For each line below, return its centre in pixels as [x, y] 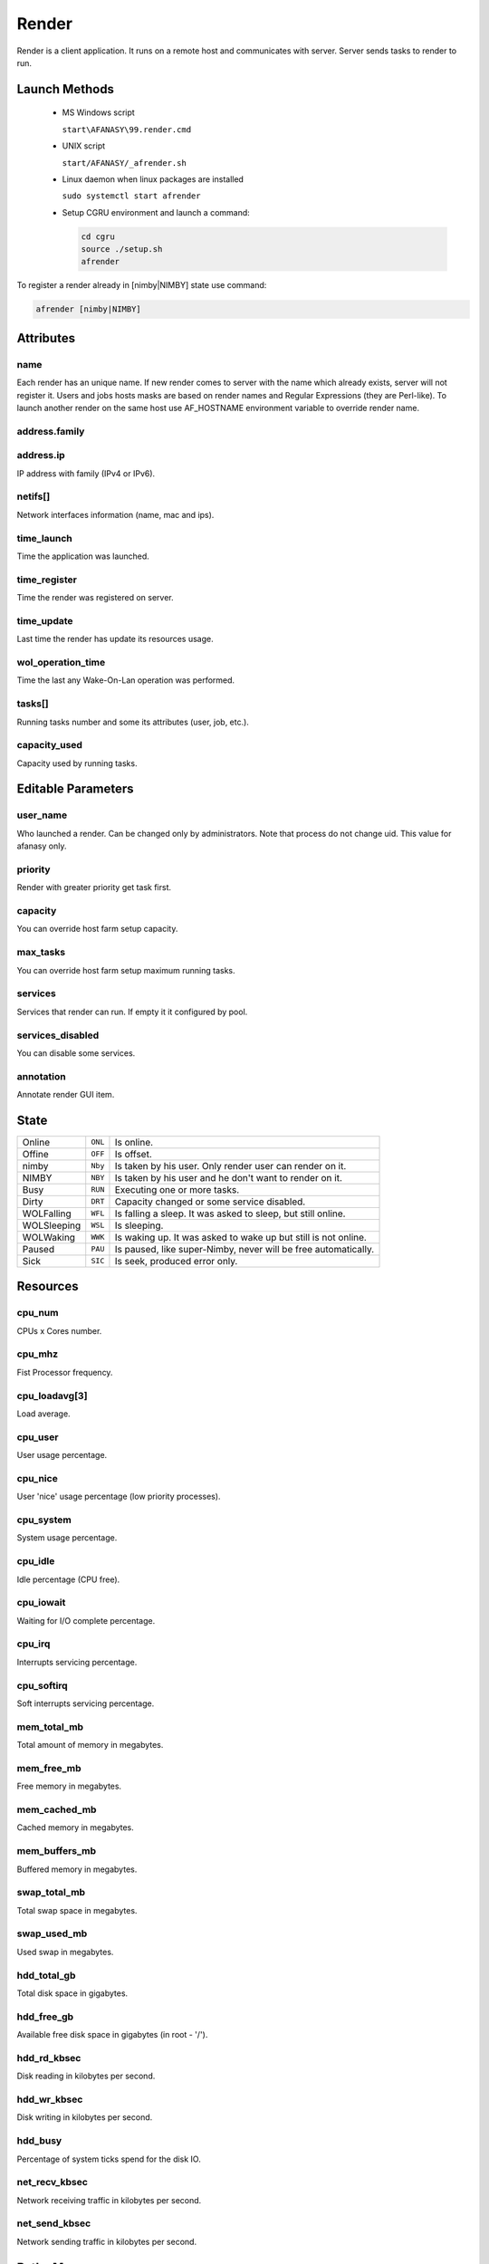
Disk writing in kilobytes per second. [85, 2117]
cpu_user [38, 1437]
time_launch [44, 538]
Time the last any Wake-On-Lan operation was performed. [126, 680]
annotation [42, 1076]
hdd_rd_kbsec [49, 2058]
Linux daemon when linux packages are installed [153, 179]
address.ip [41, 456]
